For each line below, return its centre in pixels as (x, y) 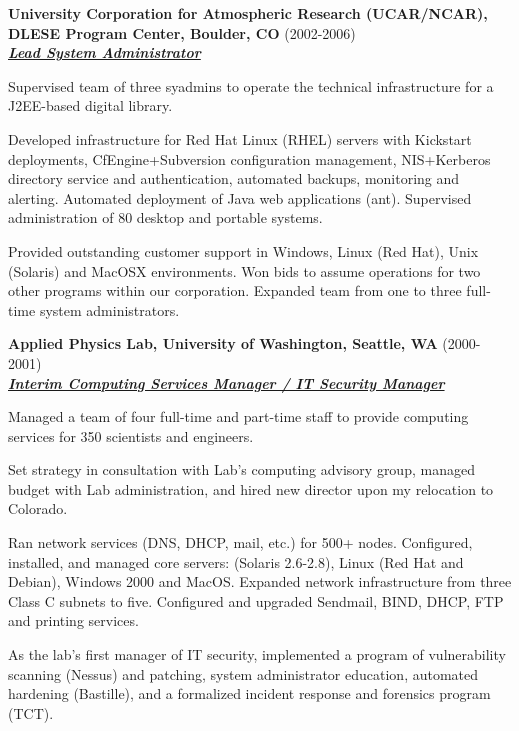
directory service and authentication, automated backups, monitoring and (234, 178)
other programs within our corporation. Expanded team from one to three (235, 290)
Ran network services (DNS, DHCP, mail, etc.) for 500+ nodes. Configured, (240, 542)
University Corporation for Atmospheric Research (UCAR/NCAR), (248, 13)
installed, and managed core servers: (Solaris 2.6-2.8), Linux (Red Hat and (236, 561)
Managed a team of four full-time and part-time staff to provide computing (238, 416)
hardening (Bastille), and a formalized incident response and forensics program (249, 693)
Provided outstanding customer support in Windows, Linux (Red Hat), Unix (243, 250)
